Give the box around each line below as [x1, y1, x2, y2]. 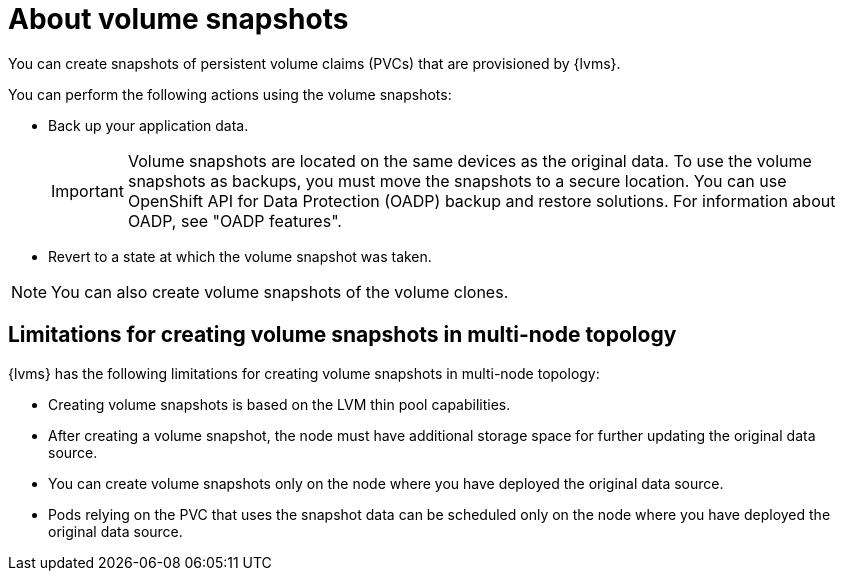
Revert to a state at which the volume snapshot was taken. [48, 247, 432, 265]
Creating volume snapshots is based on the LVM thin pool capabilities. [48, 395, 511, 413]
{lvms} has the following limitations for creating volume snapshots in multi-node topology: [8, 364, 600, 382]
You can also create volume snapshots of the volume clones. [51, 281, 509, 302]
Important [51, 180, 124, 201]
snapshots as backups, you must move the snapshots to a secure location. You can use [127, 170, 787, 191]
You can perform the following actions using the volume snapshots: [8, 85, 452, 103]
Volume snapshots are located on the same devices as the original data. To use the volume [127, 150, 812, 171]
